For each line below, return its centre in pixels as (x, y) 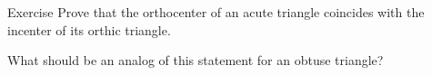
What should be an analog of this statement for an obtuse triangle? (196, 60)
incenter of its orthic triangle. (89, 29)
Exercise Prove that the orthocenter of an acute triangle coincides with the (216, 12)
